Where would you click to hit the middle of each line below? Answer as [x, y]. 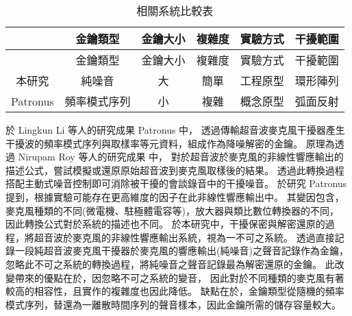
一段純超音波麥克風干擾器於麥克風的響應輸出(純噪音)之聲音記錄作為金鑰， [181, 251]
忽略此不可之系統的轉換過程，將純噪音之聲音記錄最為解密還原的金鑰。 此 [170, 264]
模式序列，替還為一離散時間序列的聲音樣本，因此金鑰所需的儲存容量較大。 [173, 304]
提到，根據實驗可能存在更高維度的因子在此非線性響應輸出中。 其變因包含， [175, 196]
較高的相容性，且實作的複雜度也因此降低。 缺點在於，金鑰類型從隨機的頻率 [175, 291]
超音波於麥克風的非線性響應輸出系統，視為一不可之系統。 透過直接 [184, 237]
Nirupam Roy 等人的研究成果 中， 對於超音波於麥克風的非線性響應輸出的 [181, 157]
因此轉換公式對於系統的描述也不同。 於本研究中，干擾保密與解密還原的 [165, 224]
